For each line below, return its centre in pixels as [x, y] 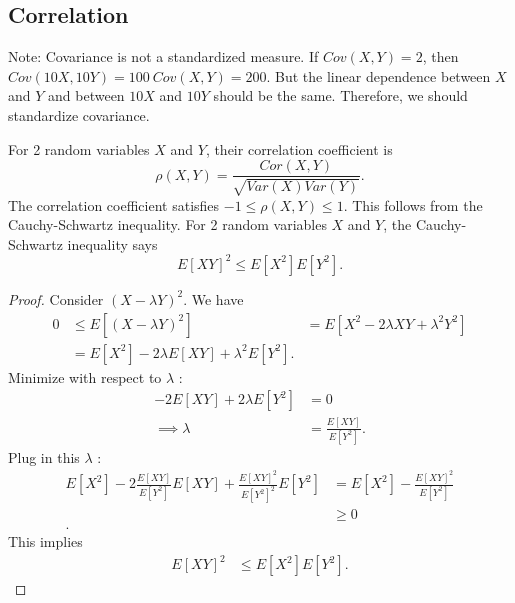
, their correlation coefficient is [299, 148]
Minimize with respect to [85, 376]
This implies [45, 541]
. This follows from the [413, 204]
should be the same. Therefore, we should [340, 95]
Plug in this [44, 456]
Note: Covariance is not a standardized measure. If [163, 56]
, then [440, 56]
